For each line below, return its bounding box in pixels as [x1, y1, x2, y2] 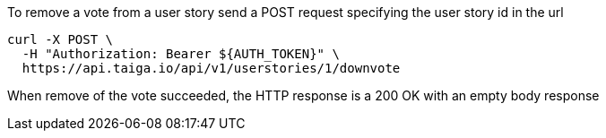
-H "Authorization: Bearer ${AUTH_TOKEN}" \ [22, 47, 340, 61]
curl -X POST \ [7, 32, 114, 47]
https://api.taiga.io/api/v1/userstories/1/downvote [22, 61, 401, 75]
